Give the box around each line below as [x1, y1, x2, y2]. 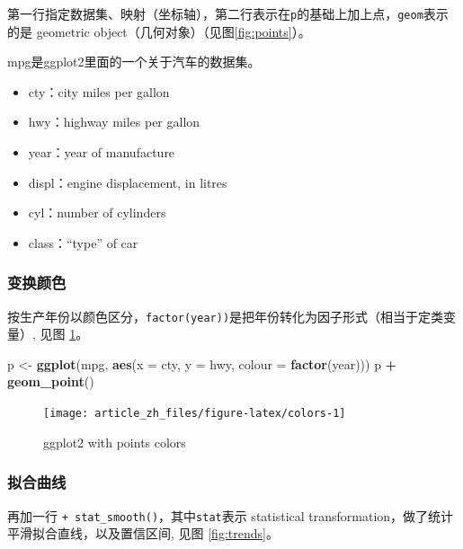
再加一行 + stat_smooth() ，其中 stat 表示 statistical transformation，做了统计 [7, 506, 454, 525]
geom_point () [7, 372, 94, 391]
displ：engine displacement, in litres [28, 173, 227, 191]
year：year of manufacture [28, 143, 175, 162]
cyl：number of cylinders [28, 203, 166, 222]
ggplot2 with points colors [43, 432, 186, 451]
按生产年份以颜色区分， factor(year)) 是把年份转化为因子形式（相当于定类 [7, 306, 444, 325]
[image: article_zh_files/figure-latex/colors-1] [43, 407, 346, 421]
